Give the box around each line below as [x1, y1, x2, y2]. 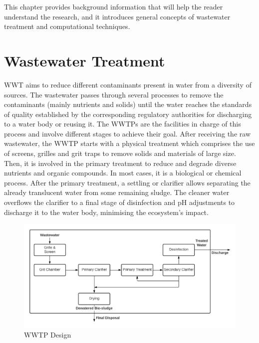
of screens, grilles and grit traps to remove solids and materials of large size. [4, 148, 236, 158]
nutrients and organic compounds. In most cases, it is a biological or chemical [4, 167, 242, 178]
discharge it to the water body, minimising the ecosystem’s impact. [4, 206, 209, 217]
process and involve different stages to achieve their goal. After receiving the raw [4, 128, 251, 138]
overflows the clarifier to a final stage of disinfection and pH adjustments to [4, 197, 235, 207]
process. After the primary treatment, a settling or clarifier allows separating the [4, 177, 251, 187]
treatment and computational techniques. [4, 21, 130, 31]
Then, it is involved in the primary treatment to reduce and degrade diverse [4, 157, 237, 168]
